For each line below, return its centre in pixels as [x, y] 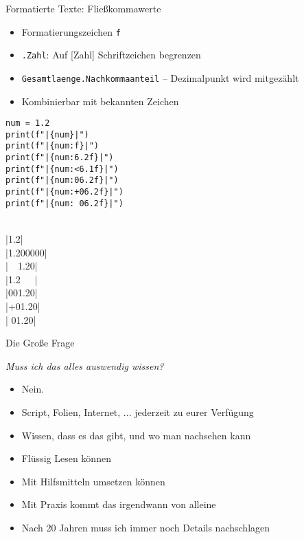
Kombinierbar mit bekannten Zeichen [100, 101]
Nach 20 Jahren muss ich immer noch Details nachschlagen [146, 527]
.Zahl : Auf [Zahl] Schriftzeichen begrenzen [111, 55]
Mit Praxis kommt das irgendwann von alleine [119, 504]
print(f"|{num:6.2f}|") [60, 158]
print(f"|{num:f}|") [52, 146]
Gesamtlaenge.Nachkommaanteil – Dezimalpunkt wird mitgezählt [160, 77]
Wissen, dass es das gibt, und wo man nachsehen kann [136, 435]
